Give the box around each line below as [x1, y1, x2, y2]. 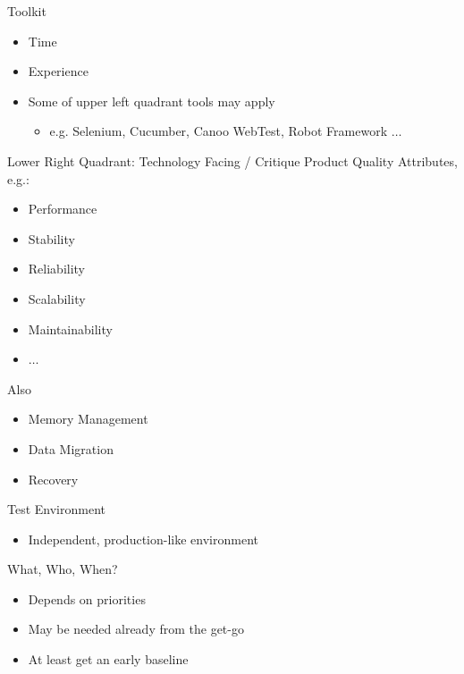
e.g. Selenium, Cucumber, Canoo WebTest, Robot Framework [49, 122, 388, 140]
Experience [28, 62, 89, 80]
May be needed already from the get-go [28, 619, 244, 638]
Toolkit [7, 2, 46, 20]
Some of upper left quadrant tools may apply [28, 91, 275, 110]
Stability [28, 229, 75, 248]
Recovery [28, 469, 79, 488]
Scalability [28, 289, 86, 308]
